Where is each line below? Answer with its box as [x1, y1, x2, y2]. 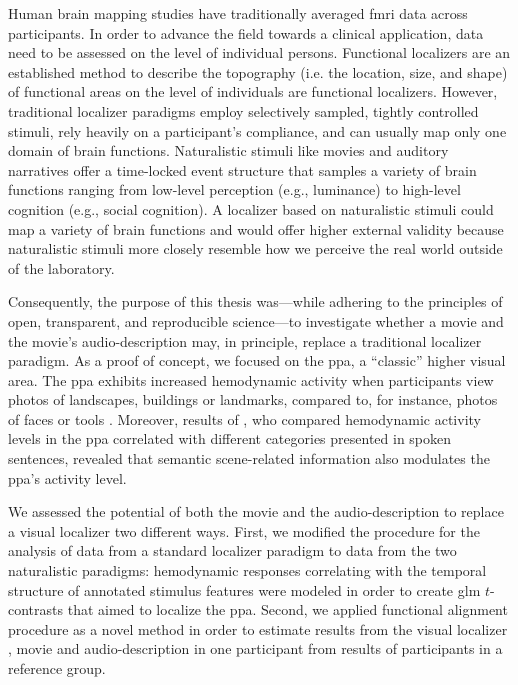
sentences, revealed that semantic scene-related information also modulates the [8, 448, 490, 469]
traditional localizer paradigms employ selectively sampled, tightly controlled [8, 100, 479, 121]
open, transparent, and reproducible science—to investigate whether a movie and [8, 310, 504, 331]
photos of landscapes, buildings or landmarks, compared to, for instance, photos [8, 389, 498, 410]
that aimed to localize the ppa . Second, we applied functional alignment [67, 599, 508, 620]
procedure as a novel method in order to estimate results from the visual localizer [8, 618, 508, 639]
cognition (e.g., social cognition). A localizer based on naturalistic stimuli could [8, 198, 494, 219]
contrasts [8, 599, 64, 620]
